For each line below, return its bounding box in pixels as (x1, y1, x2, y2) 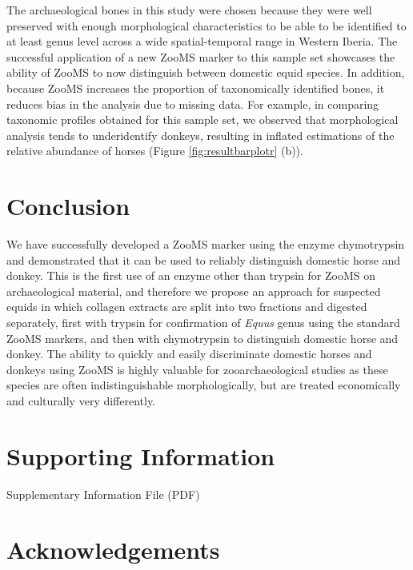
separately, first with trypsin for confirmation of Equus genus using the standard (6, 314, 400, 331)
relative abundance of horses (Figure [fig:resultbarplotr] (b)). (6, 142, 303, 159)
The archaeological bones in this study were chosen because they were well (6, 2, 372, 18)
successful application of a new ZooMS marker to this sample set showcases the (6, 48, 395, 65)
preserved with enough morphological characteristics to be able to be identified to (6, 17, 407, 34)
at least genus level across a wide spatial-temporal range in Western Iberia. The (6, 33, 398, 50)
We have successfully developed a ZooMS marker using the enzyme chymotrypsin (6, 236, 405, 253)
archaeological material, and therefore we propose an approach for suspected (6, 282, 381, 299)
